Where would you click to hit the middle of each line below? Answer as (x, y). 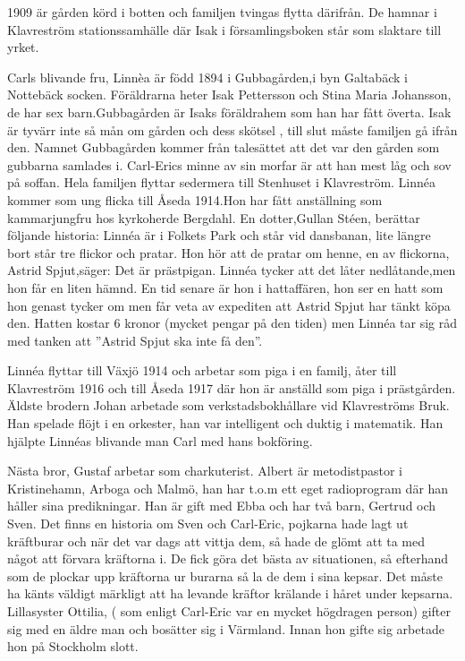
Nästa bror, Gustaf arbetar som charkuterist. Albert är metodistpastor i (205, 471)
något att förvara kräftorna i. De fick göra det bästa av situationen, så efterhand (228, 558)
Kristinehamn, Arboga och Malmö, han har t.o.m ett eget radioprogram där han (228, 488)
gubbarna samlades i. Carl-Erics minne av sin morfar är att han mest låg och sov (229, 164)
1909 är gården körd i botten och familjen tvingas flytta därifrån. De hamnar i (222, 12)
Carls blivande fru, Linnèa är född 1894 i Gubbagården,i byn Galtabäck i (207, 77)
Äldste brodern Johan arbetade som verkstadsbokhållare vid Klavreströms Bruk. (228, 405)
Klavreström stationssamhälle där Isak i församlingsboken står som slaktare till (224, 29)
